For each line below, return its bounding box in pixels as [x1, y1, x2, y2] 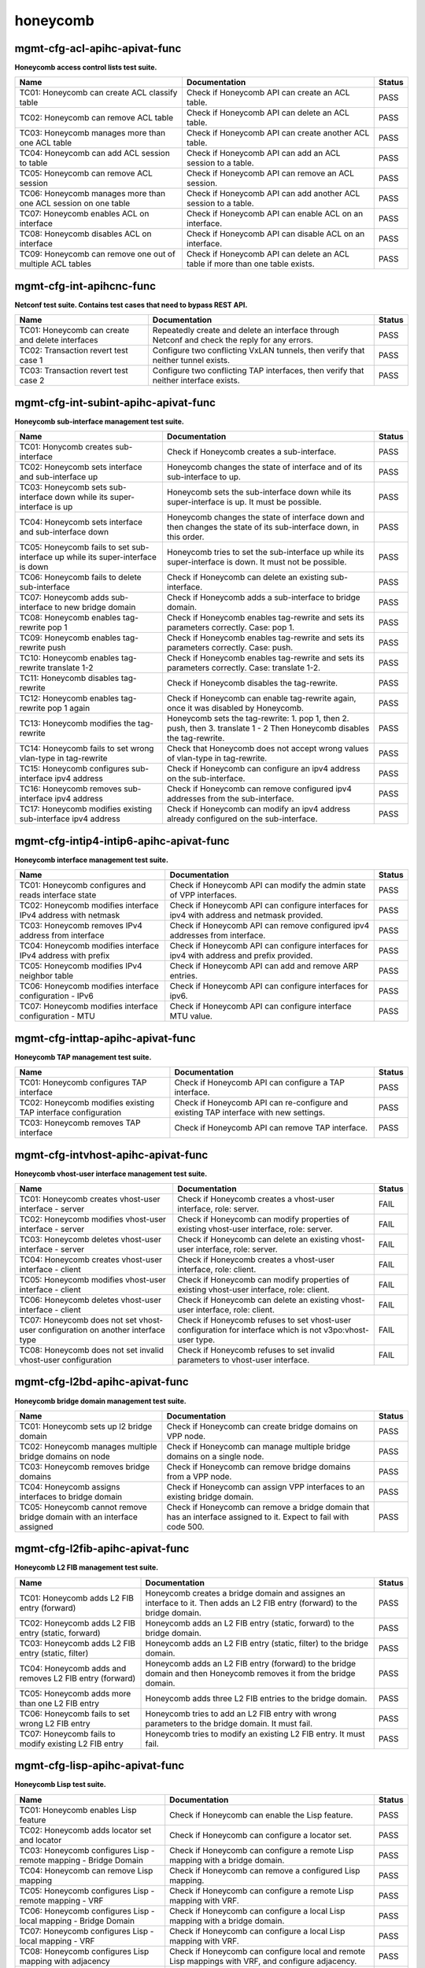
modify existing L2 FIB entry [19, 1738, 124, 1749]
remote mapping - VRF [19, 1895, 104, 1906]
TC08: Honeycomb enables [19, 612, 121, 623]
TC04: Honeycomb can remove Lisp [19, 1865, 153, 1876]
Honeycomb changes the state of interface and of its [166, 461, 363, 472]
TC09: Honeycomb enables [19, 632, 121, 643]
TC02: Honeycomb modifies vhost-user [19, 1213, 167, 1224]
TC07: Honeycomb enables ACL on [19, 209, 150, 220]
